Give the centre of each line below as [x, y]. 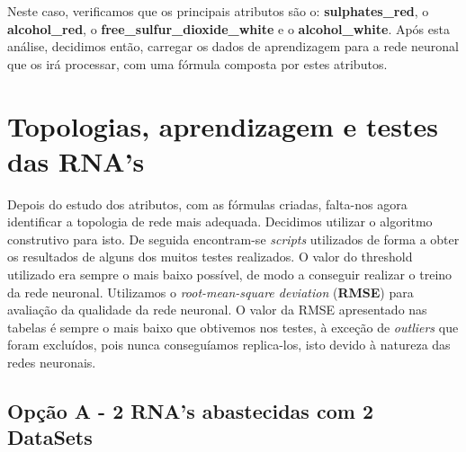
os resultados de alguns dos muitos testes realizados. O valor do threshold [210, 257]
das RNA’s [76, 160]
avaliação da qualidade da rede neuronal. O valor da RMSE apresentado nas [217, 310]
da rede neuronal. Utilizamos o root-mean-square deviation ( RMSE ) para [211, 292]
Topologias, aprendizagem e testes [223, 125]
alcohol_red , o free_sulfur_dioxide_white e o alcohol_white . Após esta [229, 28]
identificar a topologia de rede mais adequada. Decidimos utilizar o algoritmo [220, 222]
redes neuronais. [52, 363]
